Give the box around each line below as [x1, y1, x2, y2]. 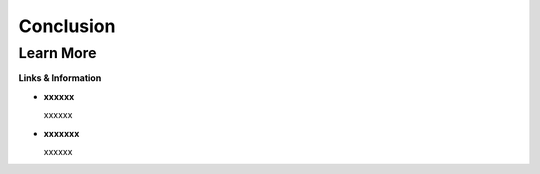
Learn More [18, 44, 97, 62]
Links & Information [18, 72, 102, 84]
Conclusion [18, 15, 116, 37]
